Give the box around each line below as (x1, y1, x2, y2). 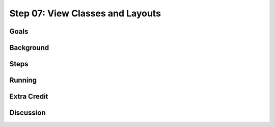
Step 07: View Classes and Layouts (9, 8, 161, 19)
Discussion (9, 109, 46, 117)
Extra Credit (9, 92, 48, 101)
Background (9, 43, 49, 52)
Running (9, 76, 37, 85)
